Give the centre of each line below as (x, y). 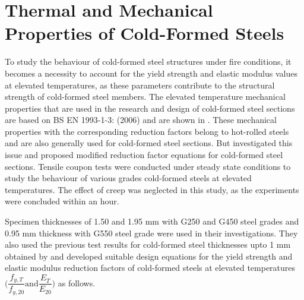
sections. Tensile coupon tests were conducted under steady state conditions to (148, 166)
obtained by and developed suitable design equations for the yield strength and (149, 256)
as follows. (77, 282)
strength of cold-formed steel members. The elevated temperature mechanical (145, 97)
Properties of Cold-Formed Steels (145, 33)
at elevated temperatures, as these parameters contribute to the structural (140, 85)
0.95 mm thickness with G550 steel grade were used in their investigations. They (151, 233)
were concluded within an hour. (62, 201)
